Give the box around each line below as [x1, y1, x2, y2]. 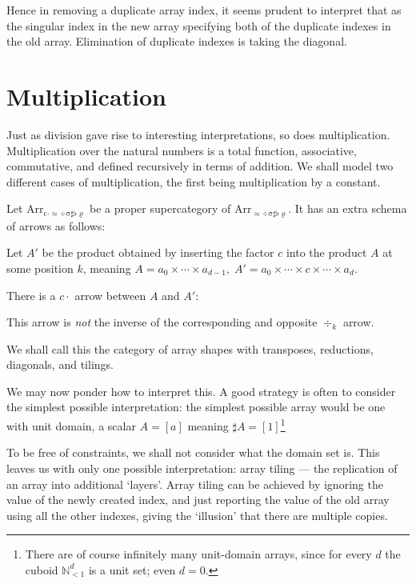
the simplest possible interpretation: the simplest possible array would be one [6, 398, 386, 415]
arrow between [74, 286, 146, 303]
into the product [286, 244, 367, 261]
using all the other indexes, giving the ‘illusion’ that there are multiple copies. [6, 506, 388, 523]
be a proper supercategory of [89, 200, 231, 217]
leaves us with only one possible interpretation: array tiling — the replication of [6, 459, 398, 476]
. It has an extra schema [288, 200, 407, 217]
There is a [6, 286, 56, 303]
